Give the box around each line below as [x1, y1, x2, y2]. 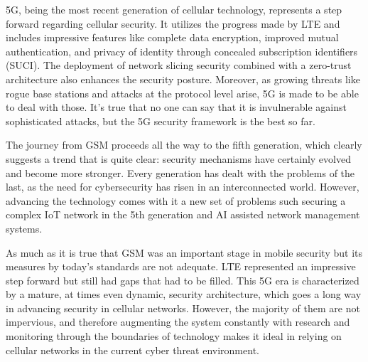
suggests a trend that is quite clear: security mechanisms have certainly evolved [6, 151, 351, 166]
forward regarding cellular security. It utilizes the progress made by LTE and [6, 16, 340, 31]
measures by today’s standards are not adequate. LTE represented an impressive [6, 259, 356, 274]
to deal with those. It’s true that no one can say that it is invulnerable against [6, 100, 347, 115]
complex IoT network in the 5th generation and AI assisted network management [6, 207, 360, 222]
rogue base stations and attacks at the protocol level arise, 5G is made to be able [6, 85, 359, 100]
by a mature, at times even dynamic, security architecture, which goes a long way [6, 287, 362, 302]
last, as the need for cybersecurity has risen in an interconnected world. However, [6, 179, 359, 194]
